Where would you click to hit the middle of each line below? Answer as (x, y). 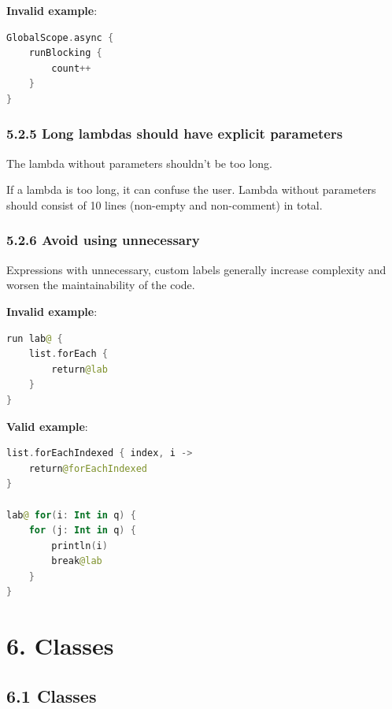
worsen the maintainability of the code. (101, 285)
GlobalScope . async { (60, 37)
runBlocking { (65, 53)
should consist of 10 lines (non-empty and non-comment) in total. (165, 204)
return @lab (80, 369)
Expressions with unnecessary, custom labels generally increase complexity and (196, 269)
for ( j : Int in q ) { (82, 531)
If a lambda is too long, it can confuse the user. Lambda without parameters (191, 189)
